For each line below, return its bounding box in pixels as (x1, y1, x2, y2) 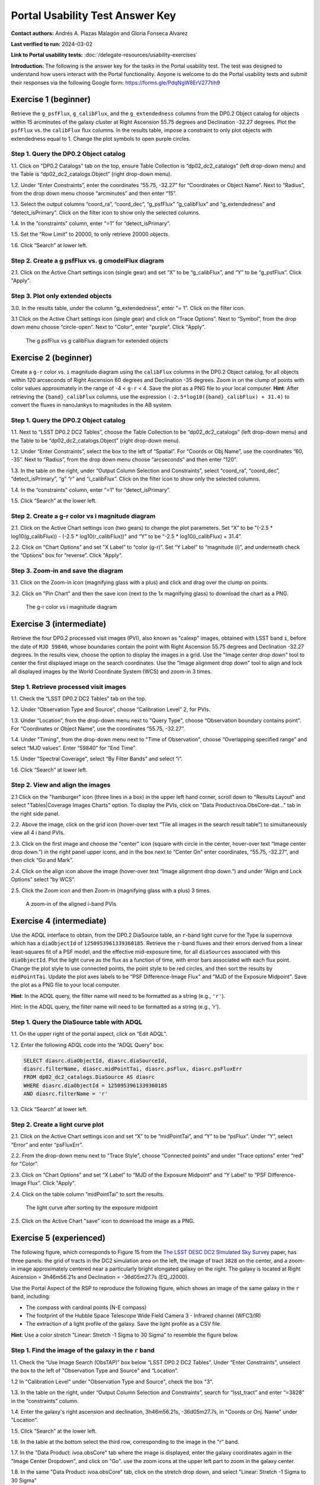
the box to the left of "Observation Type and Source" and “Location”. (11, 1367, 179, 1375)
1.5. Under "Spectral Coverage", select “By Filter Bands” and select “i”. (11, 755, 183, 763)
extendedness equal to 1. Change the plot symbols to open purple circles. (11, 135, 191, 142)
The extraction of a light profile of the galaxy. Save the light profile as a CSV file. (25, 1320, 222, 1328)
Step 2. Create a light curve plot (11, 1120, 104, 1129)
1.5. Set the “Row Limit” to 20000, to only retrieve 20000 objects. (11, 230, 170, 238)
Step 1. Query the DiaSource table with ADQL (11, 1018, 143, 1026)
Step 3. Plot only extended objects (11, 292, 112, 300)
